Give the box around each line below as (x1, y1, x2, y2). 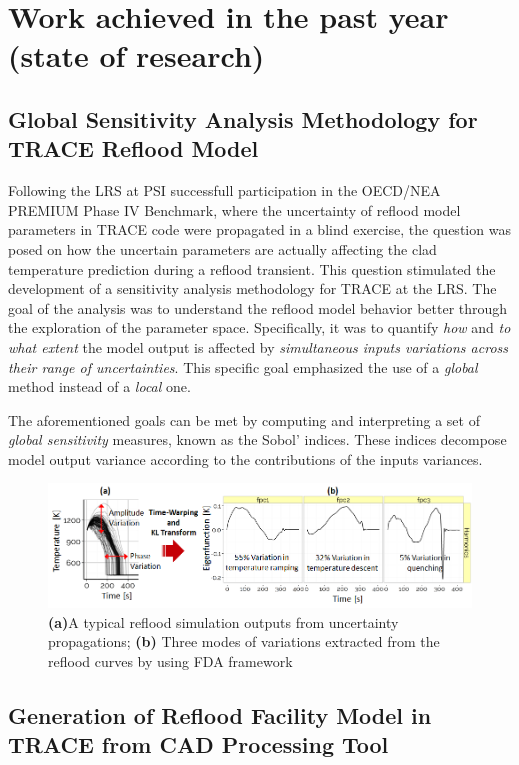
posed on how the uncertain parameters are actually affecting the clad (8, 238, 437, 259)
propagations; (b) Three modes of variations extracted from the (48, 631, 440, 652)
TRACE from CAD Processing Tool (8, 729, 389, 760)
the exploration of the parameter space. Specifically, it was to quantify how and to (8, 317, 511, 338)
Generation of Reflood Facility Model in (8, 699, 432, 730)
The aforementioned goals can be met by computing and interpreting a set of (8, 409, 480, 430)
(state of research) (8, 35, 265, 76)
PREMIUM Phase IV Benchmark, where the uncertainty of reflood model (8, 199, 461, 220)
